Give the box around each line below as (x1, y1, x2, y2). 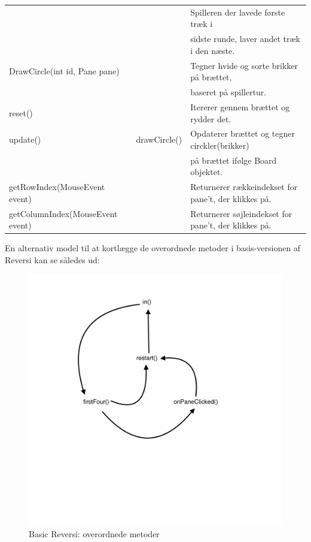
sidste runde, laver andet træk (190, 32, 301, 45)
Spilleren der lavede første (190, 5, 285, 18)
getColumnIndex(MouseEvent (9, 207, 118, 219)
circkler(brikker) (190, 138, 249, 151)
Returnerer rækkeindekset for (190, 180, 298, 193)
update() (9, 133, 41, 146)
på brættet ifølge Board (190, 153, 277, 166)
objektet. (190, 165, 223, 178)
